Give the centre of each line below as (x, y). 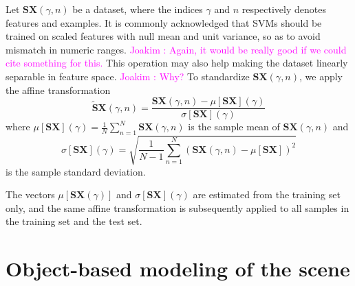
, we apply (321, 76)
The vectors (30, 194)
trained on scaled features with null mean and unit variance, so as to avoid (163, 36)
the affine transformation (58, 90)
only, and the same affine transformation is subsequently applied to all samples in (177, 207)
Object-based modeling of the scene (178, 269)
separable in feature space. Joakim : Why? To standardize (128, 76)
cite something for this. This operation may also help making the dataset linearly (177, 63)
